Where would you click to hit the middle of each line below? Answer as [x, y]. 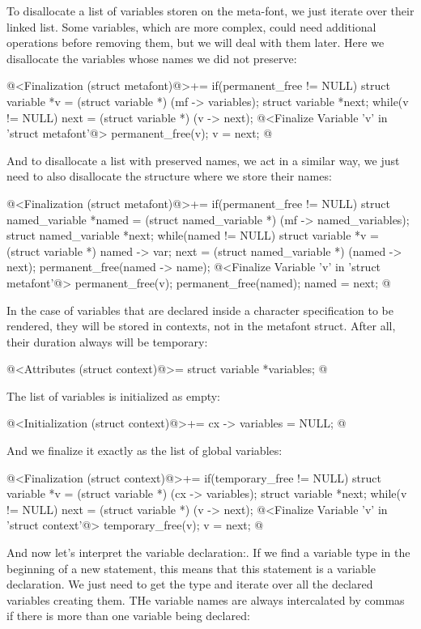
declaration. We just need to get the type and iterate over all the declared [190, 584]
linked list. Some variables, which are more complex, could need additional [191, 26]
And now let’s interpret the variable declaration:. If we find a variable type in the [208, 552]
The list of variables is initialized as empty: [113, 395]
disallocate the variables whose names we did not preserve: [152, 58]
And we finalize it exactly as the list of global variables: [145, 450]
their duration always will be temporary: [107, 341]
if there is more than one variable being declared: [128, 616]
